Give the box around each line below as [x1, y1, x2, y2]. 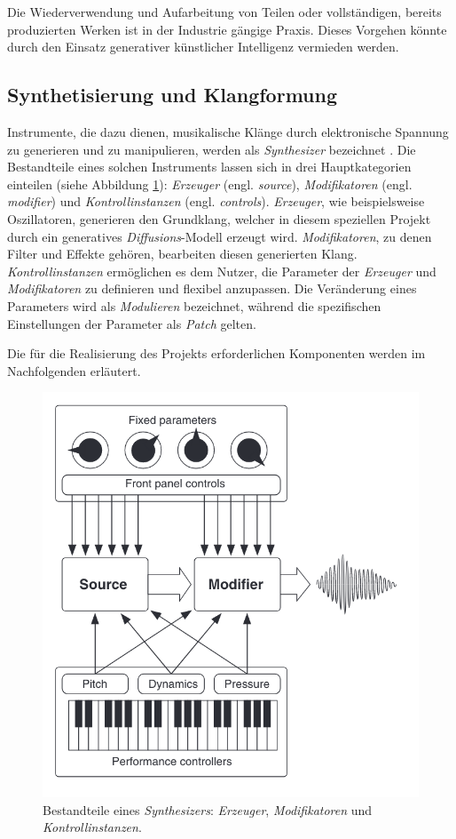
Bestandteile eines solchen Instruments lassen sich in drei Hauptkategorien [7, 157, 412, 176]
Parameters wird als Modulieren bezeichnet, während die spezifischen [7, 296, 381, 315]
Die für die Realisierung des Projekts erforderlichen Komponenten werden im [7, 344, 426, 363]
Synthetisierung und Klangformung [7, 81, 337, 108]
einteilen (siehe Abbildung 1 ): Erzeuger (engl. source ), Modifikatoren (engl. [7, 174, 413, 193]
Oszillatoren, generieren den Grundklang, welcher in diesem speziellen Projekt [7, 209, 431, 228]
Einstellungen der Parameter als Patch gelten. [7, 314, 256, 332]
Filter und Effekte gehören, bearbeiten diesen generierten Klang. [7, 244, 358, 263]
